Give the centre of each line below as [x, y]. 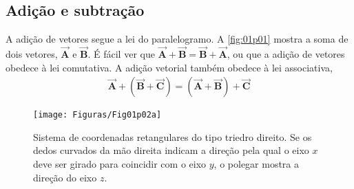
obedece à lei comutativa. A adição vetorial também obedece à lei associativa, [169, 67]
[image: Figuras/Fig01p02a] [97, 115]
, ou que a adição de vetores [286, 54]
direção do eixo [65, 177]
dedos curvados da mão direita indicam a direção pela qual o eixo [171, 150]
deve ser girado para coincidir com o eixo [120, 164]
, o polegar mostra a [257, 164]
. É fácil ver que [121, 54]
